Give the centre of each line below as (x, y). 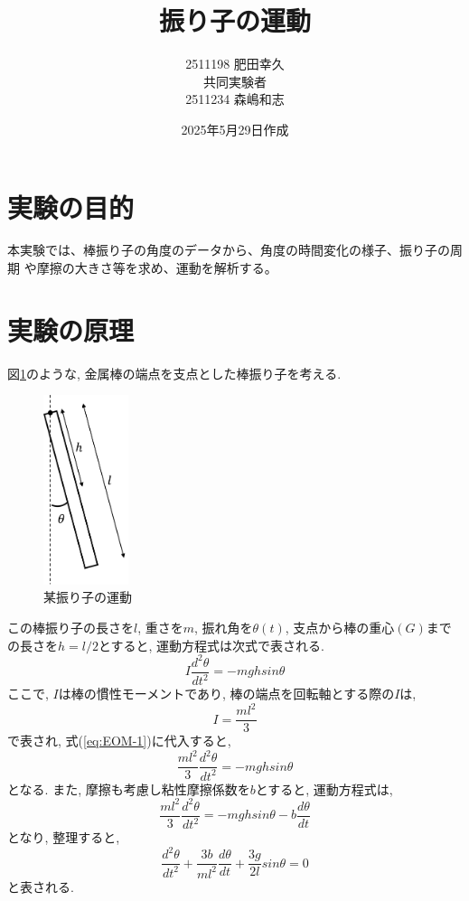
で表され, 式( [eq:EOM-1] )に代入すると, (119, 741)
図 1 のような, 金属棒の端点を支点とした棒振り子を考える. (174, 373)
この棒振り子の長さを (70, 627)
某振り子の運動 (88, 597)
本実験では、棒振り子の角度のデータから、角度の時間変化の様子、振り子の (229, 250)
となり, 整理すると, (64, 837)
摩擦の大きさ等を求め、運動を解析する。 (157, 268)
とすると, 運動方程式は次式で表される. (211, 645)
